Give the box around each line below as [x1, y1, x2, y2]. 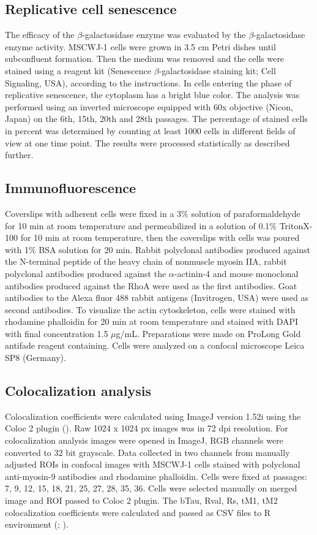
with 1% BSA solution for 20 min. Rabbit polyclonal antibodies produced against [5, 243, 310, 256]
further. [5, 148, 34, 161]
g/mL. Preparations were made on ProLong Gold [116, 327, 301, 340]
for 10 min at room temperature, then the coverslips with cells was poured [20, 231, 300, 244]
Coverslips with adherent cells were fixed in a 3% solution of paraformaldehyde [5, 207, 300, 219]
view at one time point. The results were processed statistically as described [5, 136, 290, 149]
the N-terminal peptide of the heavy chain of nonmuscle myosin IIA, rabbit [5, 255, 287, 268]
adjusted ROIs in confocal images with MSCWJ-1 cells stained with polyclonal [5, 458, 300, 471]
